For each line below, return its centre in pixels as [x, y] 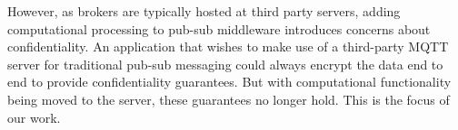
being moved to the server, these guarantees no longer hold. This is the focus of [229, 99]
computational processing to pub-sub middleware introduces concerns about [219, 28]
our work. [34, 117]
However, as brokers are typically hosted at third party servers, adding [204, 11]
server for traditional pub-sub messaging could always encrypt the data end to [225, 64]
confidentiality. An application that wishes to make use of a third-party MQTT [228, 46]
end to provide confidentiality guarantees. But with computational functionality [229, 82]
